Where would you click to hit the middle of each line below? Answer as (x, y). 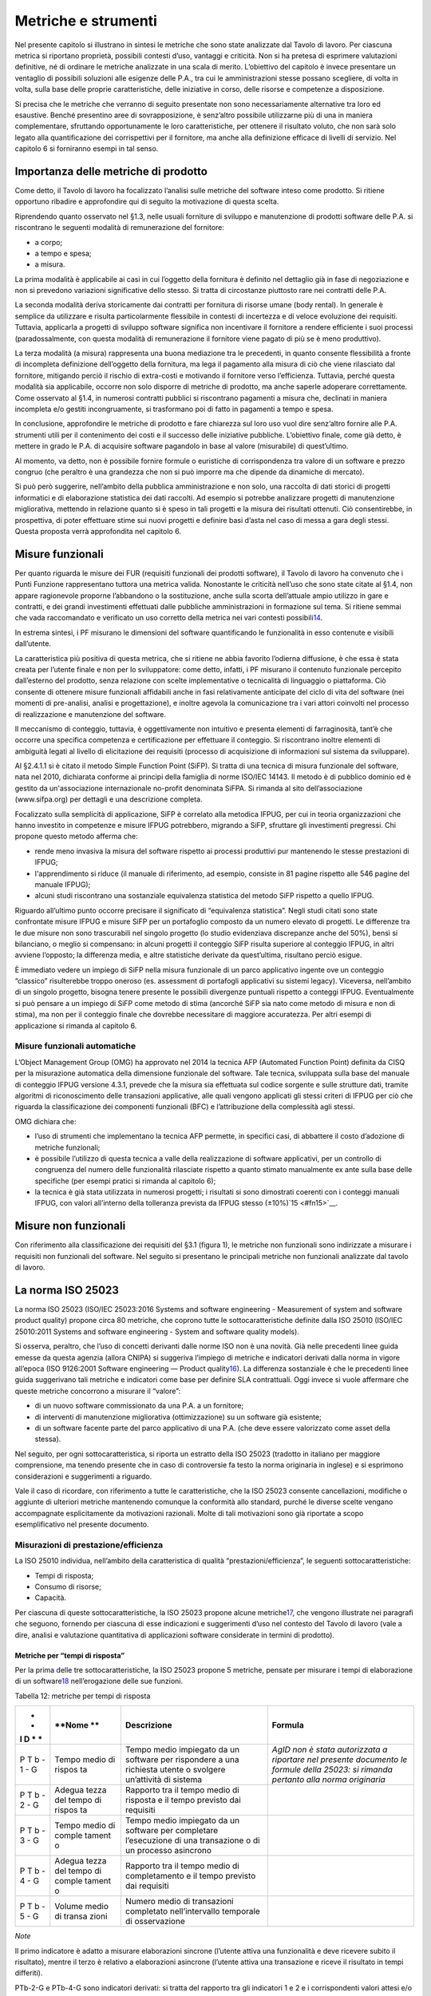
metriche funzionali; (67, 1147)
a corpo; (49, 242)
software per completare (172, 1831)
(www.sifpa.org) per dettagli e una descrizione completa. (109, 799)
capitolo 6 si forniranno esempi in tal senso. (87, 149)
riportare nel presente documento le (340, 1760)
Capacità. (51, 1598)
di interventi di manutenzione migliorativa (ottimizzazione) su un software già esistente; (178, 1416)
